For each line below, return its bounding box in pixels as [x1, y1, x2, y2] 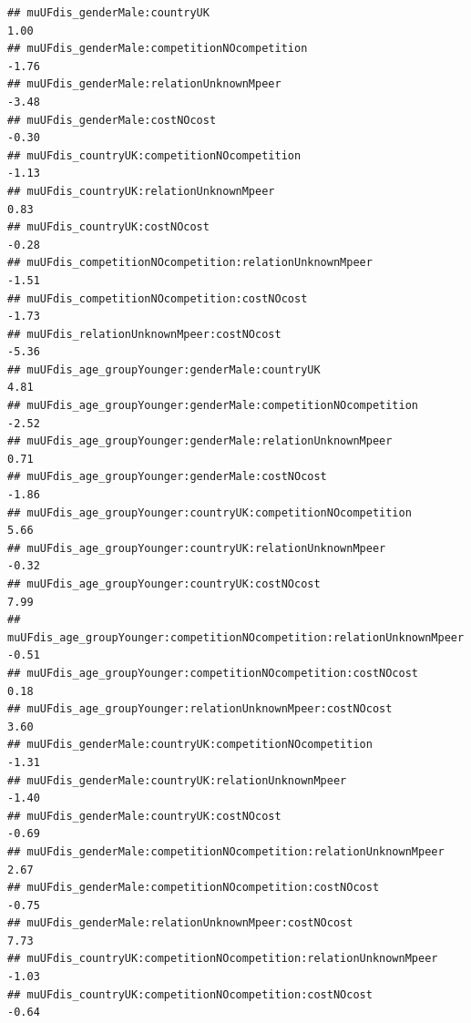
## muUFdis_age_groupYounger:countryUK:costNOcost [7, 578, 321, 590]
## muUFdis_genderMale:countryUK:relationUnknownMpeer [7, 773, 347, 787]
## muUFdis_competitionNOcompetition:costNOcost [7, 292, 308, 305]
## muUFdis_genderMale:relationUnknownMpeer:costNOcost [7, 916, 353, 930]
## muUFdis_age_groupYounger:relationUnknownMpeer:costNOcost [7, 702, 393, 716]
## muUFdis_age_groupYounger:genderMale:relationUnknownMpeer [7, 435, 393, 448]
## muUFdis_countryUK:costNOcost [7, 220, 210, 234]
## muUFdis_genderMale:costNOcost [7, 113, 217, 127]
